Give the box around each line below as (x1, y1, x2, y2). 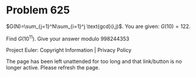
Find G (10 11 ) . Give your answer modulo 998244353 (6, 34, 130, 42)
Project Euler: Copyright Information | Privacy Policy (6, 46, 132, 53)
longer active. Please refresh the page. (6, 64, 100, 71)
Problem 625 (6, 3, 70, 17)
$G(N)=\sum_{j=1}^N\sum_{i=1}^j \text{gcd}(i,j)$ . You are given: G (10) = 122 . (6, 23, 191, 30)
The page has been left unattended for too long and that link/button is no (6, 58, 182, 65)
